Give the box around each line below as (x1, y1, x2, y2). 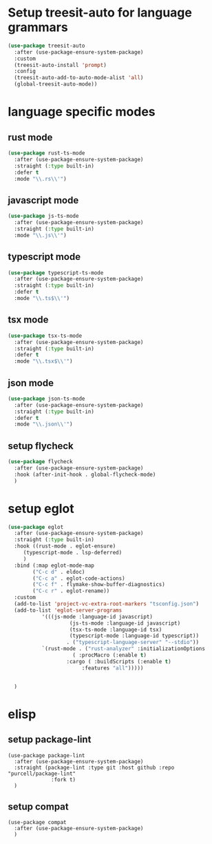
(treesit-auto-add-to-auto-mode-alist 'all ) (14, 74, 144, 81)
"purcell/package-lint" (8, 770, 76, 777)
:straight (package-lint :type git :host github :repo (14, 764, 175, 771)
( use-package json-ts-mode (8, 395, 85, 402)
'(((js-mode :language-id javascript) (41, 613, 153, 620)
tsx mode (8, 314, 49, 325)
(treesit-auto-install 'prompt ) (14, 61, 107, 68)
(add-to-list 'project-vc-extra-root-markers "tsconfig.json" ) (14, 601, 199, 607)
